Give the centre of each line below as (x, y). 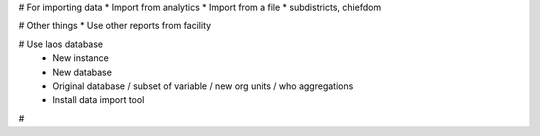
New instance (80, 58)
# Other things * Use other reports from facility (115, 26)
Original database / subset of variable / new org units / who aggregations (203, 86)
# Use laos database (61, 44)
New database (82, 72)
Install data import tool (98, 100)
